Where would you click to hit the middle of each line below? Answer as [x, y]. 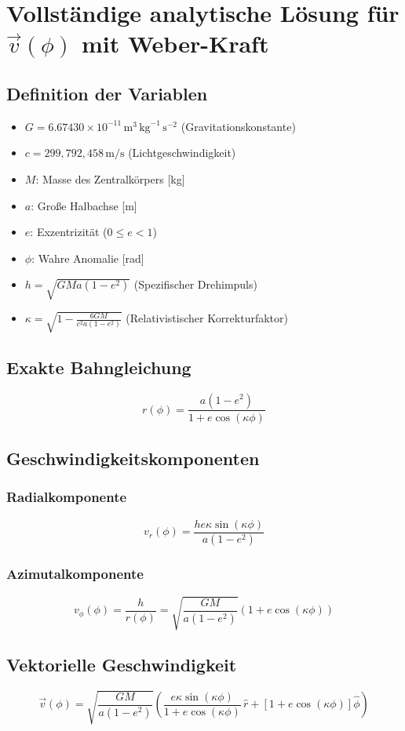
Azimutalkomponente [75, 574]
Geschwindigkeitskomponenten [133, 458]
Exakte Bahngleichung [99, 367]
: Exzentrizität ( [69, 232]
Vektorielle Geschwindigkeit [122, 664]
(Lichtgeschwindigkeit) [182, 153]
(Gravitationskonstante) [238, 126]
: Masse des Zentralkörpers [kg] [110, 178]
